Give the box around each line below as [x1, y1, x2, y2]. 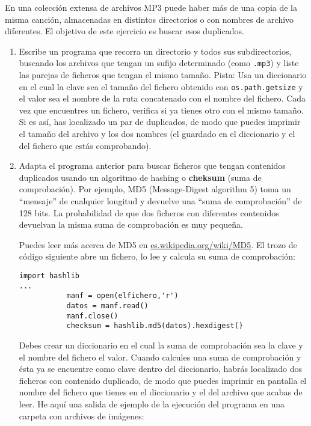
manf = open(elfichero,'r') [66, 291, 179, 300]
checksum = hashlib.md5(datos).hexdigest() [66, 321, 244, 330]
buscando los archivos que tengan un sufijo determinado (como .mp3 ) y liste [19, 56, 299, 69]
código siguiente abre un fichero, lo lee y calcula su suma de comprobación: [19, 250, 296, 263]
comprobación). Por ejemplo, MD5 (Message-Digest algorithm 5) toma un [19, 183, 291, 195]
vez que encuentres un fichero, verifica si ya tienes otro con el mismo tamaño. [19, 103, 304, 116]
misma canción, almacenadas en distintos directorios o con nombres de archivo [5, 13, 294, 25]
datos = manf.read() [66, 301, 149, 310]
